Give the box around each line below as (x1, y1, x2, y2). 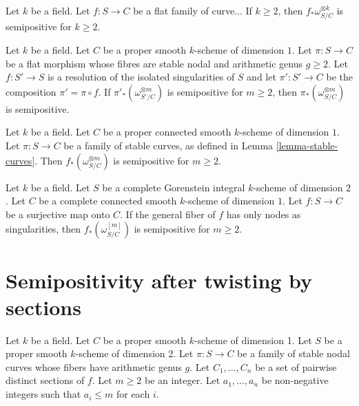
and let (247, 70, 276, 84)
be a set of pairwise (255, 359, 337, 374)
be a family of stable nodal (237, 346, 350, 361)
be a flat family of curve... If (133, 3, 252, 17)
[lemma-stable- (276, 138, 338, 152)
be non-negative (261, 373, 329, 387)
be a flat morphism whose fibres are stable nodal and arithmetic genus (6, 56, 303, 70)
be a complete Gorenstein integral (102, 180, 245, 194)
